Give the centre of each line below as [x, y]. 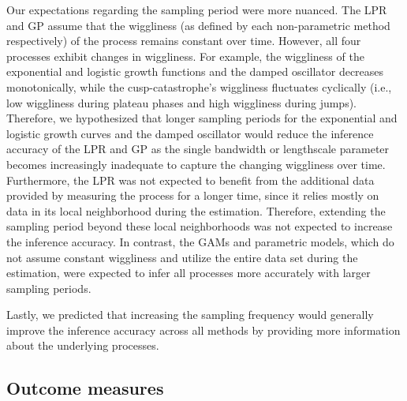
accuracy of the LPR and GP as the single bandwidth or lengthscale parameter [198, 149]
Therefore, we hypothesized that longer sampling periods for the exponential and [202, 118]
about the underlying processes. [83, 345]
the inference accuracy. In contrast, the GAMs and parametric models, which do [200, 241]
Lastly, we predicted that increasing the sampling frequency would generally [190, 315]
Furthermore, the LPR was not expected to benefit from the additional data [190, 180]
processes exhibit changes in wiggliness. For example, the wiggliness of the [185, 56]
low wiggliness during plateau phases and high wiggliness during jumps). [181, 102]
